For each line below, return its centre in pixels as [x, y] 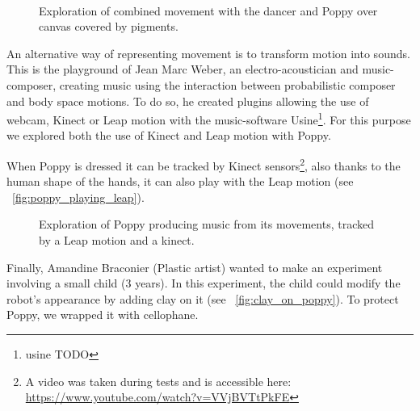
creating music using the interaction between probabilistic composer [227, 84]
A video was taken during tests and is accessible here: [158, 381]
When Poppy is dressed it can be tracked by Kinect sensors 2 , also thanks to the [204, 164]
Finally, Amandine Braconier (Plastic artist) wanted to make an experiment [195, 267]
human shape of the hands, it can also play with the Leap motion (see [180, 181]
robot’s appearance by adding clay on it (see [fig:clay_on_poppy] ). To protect [203, 298]
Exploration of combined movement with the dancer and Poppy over [208, 10]
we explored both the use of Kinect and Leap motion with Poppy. [169, 135]
